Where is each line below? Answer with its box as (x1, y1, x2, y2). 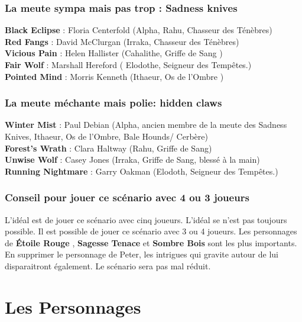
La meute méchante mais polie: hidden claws (5, 95, 222, 110)
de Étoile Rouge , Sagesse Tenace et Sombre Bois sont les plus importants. (5, 236, 297, 249)
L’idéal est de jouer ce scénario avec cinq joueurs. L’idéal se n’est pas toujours (5, 213, 287, 226)
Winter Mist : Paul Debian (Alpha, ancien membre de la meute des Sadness (5, 118, 287, 131)
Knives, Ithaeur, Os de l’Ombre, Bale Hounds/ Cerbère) (5, 130, 208, 142)
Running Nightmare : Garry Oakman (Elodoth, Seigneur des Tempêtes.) (5, 165, 278, 177)
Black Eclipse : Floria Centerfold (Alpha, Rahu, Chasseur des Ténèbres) (5, 24, 272, 36)
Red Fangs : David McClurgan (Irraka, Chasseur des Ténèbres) (5, 35, 239, 47)
